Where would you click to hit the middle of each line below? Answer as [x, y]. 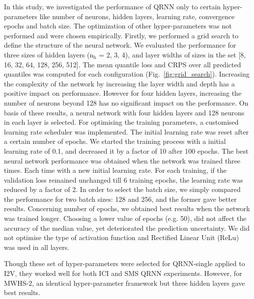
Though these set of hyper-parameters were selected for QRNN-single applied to [125, 263]
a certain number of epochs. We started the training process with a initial [115, 141]
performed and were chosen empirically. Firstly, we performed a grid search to [121, 35]
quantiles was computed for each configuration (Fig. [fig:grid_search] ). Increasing [127, 74]
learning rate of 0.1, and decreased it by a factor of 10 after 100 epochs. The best [126, 150]
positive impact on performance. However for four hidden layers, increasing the [123, 93]
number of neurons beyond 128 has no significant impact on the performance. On [126, 102]
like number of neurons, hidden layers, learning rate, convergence [137, 16]
